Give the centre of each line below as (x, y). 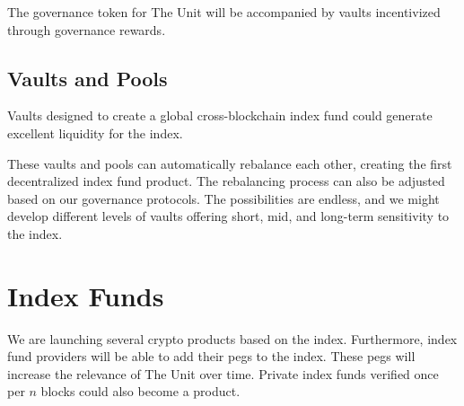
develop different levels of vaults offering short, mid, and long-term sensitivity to (228, 216)
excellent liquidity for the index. (95, 132)
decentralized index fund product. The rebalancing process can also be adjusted (226, 181)
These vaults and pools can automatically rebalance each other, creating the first (230, 163)
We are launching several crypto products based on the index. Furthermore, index (232, 338)
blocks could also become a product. (140, 391)
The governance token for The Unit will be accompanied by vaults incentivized (224, 12)
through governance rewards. (87, 29)
